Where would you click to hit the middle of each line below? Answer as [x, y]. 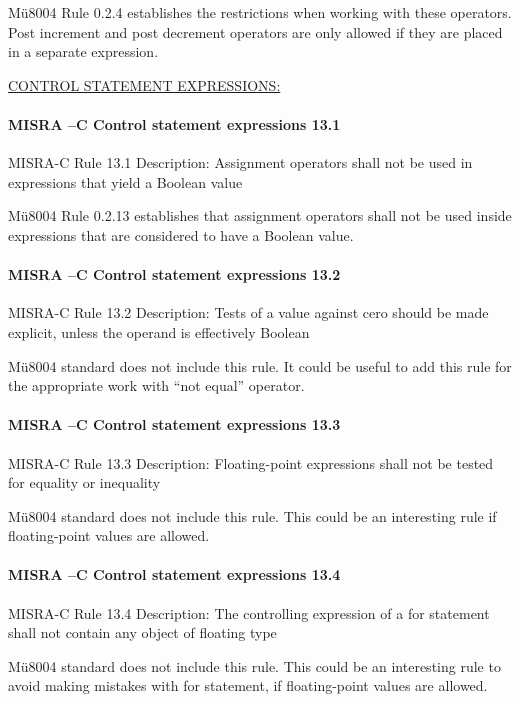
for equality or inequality [84, 482]
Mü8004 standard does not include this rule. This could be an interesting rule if [252, 515]
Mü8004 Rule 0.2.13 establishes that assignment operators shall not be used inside [260, 215]
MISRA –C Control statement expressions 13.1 [174, 123]
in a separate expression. [83, 51]
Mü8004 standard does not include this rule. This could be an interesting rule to [254, 665]
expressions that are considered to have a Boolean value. [181, 234]
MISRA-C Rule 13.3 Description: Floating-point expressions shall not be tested [251, 462]
